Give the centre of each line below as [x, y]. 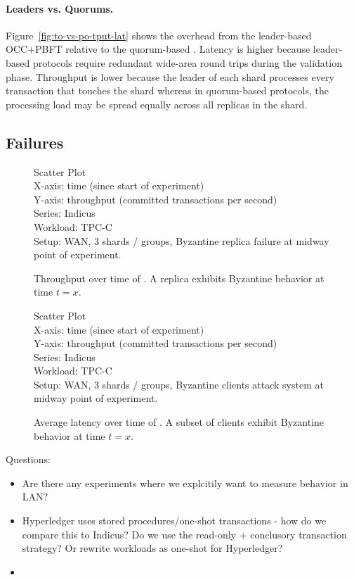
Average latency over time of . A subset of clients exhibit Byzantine [179, 422]
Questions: [28, 459]
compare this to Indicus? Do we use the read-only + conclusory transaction [184, 534]
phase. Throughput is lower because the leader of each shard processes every [170, 76]
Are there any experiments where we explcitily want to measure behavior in [185, 483]
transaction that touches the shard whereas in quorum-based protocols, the [167, 90]
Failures [35, 142]
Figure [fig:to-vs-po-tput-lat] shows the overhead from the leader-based [159, 35]
